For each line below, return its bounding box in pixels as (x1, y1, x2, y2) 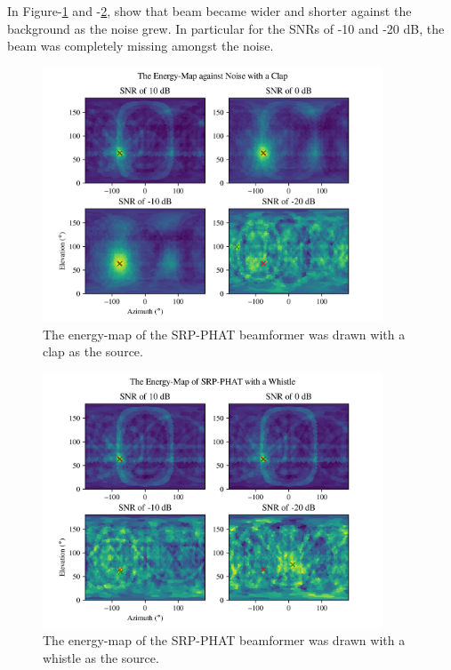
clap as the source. (43, 342, 143, 361)
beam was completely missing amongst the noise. (7, 36, 274, 55)
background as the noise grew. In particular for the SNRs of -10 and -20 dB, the (7, 19, 445, 37)
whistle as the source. (43, 648, 159, 666)
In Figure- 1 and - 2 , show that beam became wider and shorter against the (7, 2, 412, 20)
